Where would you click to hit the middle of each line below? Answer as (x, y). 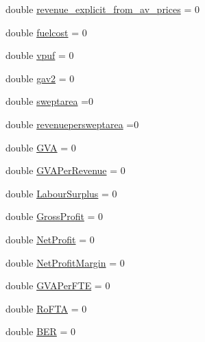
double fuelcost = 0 (46, 32)
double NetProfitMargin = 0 (65, 262)
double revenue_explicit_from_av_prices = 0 (102, 9)
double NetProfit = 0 (50, 239)
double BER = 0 (41, 331)
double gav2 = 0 (40, 78)
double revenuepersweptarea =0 (72, 124)
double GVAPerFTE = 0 (58, 285)
